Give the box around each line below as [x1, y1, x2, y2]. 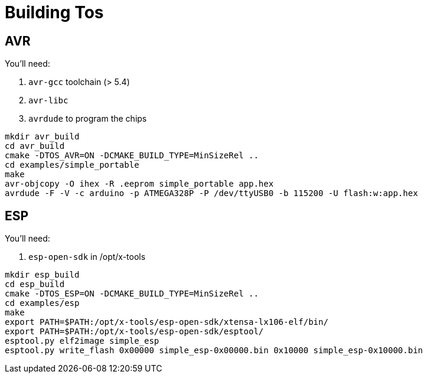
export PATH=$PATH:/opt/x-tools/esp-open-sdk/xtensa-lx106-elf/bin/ [5, 317, 328, 327]
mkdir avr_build [5, 132, 80, 142]
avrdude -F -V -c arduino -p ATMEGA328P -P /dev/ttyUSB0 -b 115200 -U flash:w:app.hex [5, 188, 418, 198]
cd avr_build [5, 141, 65, 151]
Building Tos [5, 2, 104, 22]
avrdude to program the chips [28, 113, 147, 124]
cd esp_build [5, 279, 65, 289]
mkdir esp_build [5, 270, 80, 280]
